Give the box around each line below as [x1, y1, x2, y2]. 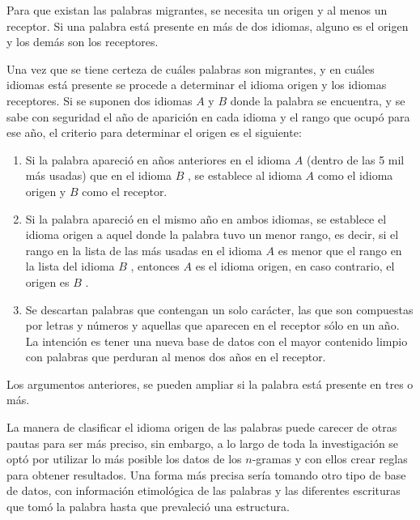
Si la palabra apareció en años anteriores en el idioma [25, 151, 291, 168]
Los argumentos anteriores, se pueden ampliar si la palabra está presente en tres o [6, 375, 414, 392]
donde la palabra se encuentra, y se [230, 92, 405, 109]
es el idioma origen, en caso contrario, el [195, 258, 395, 275]
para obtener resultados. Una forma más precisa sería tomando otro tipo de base [6, 466, 406, 483]
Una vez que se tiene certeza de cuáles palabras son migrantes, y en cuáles [6, 60, 375, 77]
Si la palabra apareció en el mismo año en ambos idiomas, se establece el [25, 210, 387, 227]
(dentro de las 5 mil [306, 151, 405, 168]
